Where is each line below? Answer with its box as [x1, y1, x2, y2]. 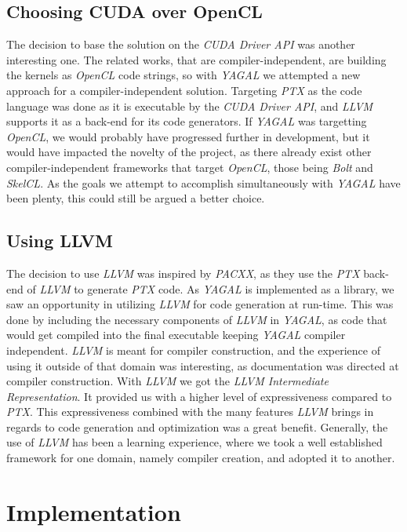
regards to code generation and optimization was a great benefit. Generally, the [6, 418, 388, 435]
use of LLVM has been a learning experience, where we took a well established [6, 434, 383, 450]
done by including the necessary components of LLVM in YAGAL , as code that [6, 311, 387, 327]
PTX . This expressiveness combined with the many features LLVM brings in [6, 403, 374, 420]
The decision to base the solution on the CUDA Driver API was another [6, 36, 355, 53]
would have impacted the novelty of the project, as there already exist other [6, 144, 372, 160]
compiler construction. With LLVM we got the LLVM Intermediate [6, 373, 329, 389]
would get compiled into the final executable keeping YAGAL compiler [6, 326, 346, 343]
